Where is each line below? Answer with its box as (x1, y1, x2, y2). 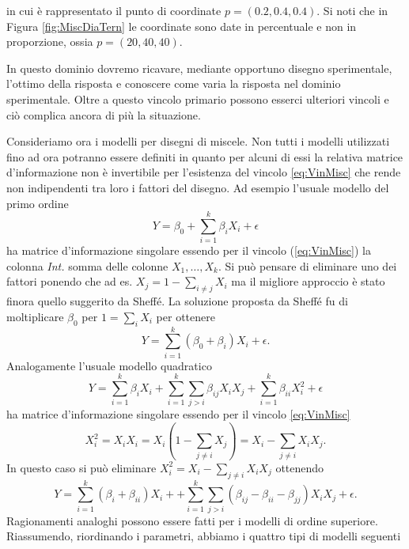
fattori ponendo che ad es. (6, 273, 133, 290)
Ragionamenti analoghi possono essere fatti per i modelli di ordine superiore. (6, 512, 378, 528)
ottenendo (275, 459, 324, 475)
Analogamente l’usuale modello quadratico (6, 357, 212, 373)
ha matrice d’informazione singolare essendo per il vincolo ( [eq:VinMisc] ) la (6, 242, 371, 259)
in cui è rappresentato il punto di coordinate (6, 2, 222, 18)
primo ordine (6, 195, 69, 211)
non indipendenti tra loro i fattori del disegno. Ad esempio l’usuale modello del (6, 179, 389, 195)
